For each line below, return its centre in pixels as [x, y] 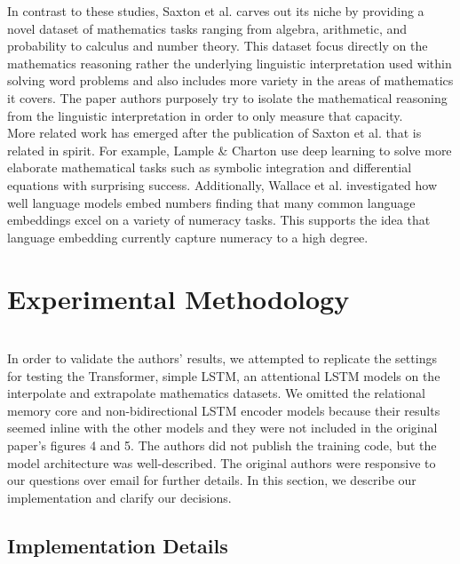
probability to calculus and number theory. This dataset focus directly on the [218, 46]
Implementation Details [118, 545]
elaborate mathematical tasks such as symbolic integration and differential [210, 167]
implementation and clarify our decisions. [119, 497]
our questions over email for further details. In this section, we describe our [212, 480]
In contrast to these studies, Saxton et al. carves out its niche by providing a [216, 11]
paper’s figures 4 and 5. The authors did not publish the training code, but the [222, 445]
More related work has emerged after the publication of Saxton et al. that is [214, 133]
